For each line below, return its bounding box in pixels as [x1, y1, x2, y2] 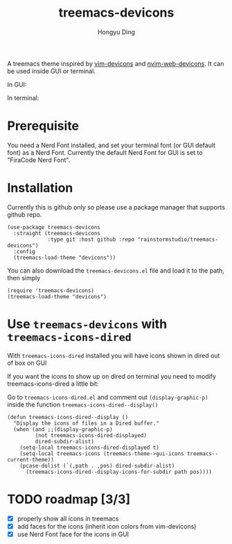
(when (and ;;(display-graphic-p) [13, 425, 113, 433]
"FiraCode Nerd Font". [7, 155, 71, 164]
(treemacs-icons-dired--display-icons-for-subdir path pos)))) [25, 468, 213, 475]
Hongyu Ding [97, 28, 136, 36]
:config [13, 248, 36, 255]
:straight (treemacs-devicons [13, 230, 100, 237]
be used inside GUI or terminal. [7, 67, 96, 75]
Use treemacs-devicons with [7, 316, 168, 332]
